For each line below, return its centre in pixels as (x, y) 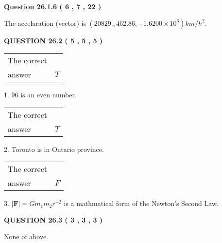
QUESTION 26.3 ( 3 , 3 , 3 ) (53, 219)
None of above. (26, 236)
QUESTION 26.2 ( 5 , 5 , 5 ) (53, 40)
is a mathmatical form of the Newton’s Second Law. (141, 203)
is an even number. (49, 95)
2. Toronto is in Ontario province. (54, 149)
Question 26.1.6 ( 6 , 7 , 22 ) (53, 6)
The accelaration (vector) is (45, 23)
